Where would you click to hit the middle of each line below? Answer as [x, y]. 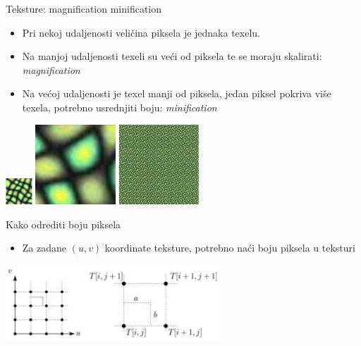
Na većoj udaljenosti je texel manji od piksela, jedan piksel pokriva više [177, 93]
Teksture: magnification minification [84, 8]
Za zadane [44, 248]
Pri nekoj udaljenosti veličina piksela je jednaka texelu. [141, 32]
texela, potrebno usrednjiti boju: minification [120, 107]
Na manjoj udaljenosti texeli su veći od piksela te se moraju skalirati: [172, 56]
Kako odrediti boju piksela [63, 224]
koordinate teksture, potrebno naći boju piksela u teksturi [230, 248]
